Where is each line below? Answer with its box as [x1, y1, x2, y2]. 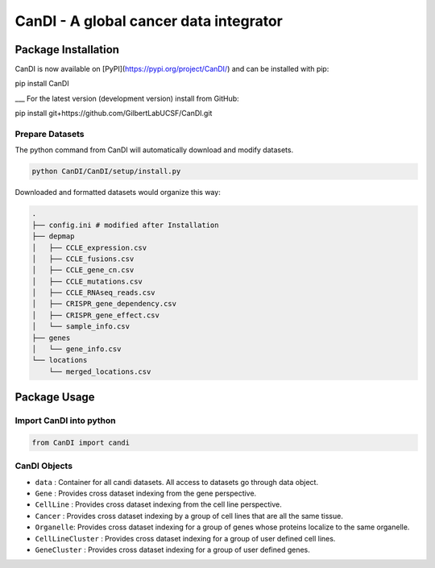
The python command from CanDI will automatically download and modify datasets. [14, 145, 294, 155]
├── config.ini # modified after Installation [31, 220, 219, 230]
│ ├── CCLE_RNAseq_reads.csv [31, 288, 156, 297]
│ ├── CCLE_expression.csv [31, 243, 147, 252]
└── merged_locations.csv [48, 367, 151, 376]
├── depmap [31, 232, 75, 241]
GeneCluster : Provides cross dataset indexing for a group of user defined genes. [35, 545, 310, 555]
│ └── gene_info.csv [31, 345, 122, 354]
